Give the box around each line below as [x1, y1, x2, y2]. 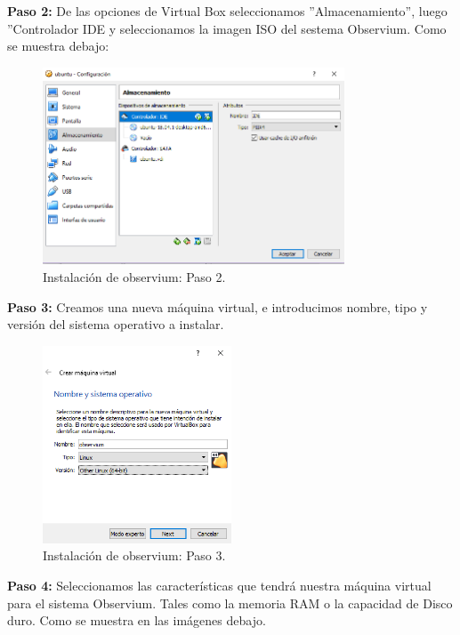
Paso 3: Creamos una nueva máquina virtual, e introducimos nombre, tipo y [7, 297, 428, 316]
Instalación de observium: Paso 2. [43, 268, 226, 286]
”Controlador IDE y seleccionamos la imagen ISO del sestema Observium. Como [7, 19, 447, 37]
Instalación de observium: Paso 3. [43, 546, 226, 565]
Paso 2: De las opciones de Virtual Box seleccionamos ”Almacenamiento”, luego [7, 2, 448, 20]
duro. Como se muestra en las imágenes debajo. [7, 611, 266, 630]
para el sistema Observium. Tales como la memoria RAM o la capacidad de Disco [7, 593, 453, 612]
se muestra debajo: [7, 36, 109, 55]
